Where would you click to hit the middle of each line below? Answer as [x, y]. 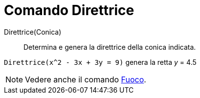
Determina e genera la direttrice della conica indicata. [110, 47]
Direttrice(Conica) [33, 32]
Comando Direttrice [69, 10]
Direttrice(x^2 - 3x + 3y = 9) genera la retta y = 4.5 [100, 62]
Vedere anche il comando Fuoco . [86, 79]
